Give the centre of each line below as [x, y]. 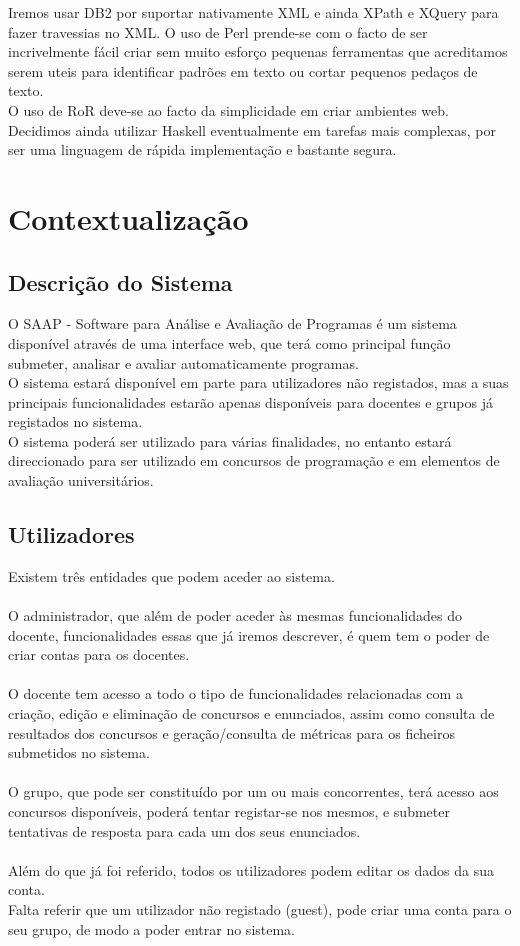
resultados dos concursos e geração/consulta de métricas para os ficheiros [231, 732]
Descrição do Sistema [120, 281]
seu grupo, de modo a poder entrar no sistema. [151, 928]
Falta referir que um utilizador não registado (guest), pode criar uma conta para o [260, 908]
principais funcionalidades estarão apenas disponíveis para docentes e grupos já [250, 401]
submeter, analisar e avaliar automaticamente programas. [183, 362]
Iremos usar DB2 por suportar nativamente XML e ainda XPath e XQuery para [253, 12]
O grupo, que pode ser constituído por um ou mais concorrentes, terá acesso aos [253, 791]
